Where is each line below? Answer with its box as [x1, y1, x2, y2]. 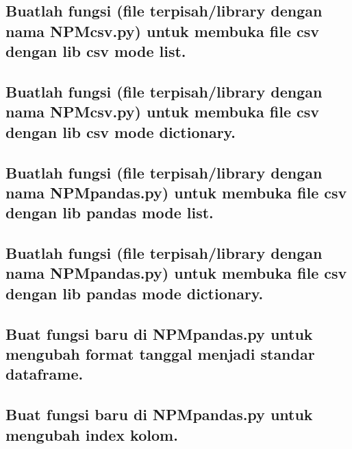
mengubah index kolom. [5, 424, 178, 445]
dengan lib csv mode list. [5, 41, 186, 62]
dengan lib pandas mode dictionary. [5, 282, 264, 303]
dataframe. [5, 363, 84, 384]
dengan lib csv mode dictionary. [5, 121, 236, 142]
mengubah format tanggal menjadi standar [5, 343, 315, 365]
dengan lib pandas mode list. [5, 202, 214, 223]
